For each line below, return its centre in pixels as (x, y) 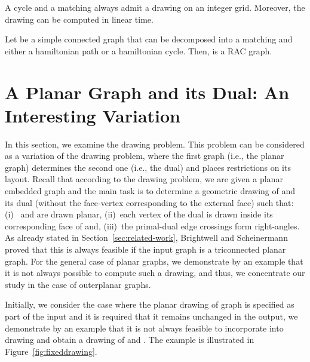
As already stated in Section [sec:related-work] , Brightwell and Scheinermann (146, 237)
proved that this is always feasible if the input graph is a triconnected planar (145, 249)
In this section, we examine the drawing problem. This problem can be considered (155, 144)
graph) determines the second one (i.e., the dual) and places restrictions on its (148, 167)
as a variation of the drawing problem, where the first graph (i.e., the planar (145, 156)
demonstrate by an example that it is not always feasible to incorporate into (144, 328)
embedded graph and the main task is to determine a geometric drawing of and (150, 191)
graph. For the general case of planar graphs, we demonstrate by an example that (154, 261)
